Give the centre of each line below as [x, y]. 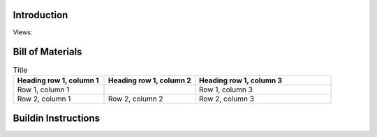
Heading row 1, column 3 [241, 80]
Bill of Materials [47, 52]
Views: [23, 32]
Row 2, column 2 [136, 99]
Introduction [40, 15]
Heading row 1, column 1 [58, 80]
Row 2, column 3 [227, 99]
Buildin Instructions [57, 118]
